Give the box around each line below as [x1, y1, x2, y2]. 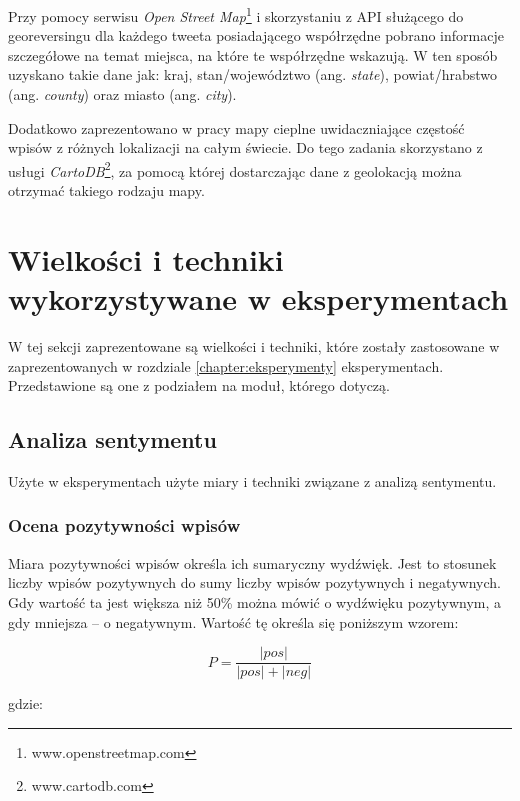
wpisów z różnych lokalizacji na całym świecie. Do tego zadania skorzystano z [8, 137, 483, 158]
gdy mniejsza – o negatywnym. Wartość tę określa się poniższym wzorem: [8, 611, 459, 632]
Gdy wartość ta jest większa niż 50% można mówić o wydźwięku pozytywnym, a [8, 591, 502, 612]
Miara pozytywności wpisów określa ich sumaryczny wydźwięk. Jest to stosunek [8, 552, 497, 573]
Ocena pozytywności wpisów [8, 513, 241, 538]
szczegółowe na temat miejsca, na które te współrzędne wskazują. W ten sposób [8, 44, 498, 65]
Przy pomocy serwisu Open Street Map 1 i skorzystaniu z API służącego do [8, 3, 464, 26]
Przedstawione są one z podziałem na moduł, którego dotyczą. [8, 375, 390, 396]
